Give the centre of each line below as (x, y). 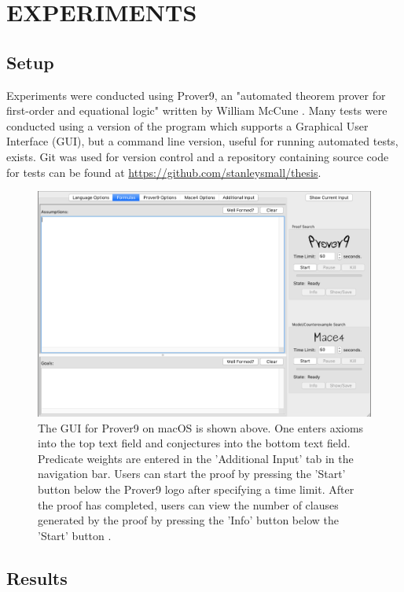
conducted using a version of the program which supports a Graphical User (187, 125)
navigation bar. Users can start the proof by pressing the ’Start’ (192, 474)
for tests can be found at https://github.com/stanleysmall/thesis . (164, 172)
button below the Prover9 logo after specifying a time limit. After (196, 489)
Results (37, 577)
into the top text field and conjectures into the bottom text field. (194, 443)
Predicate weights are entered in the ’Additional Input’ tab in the (196, 458)
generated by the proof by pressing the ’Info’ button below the (188, 520)
